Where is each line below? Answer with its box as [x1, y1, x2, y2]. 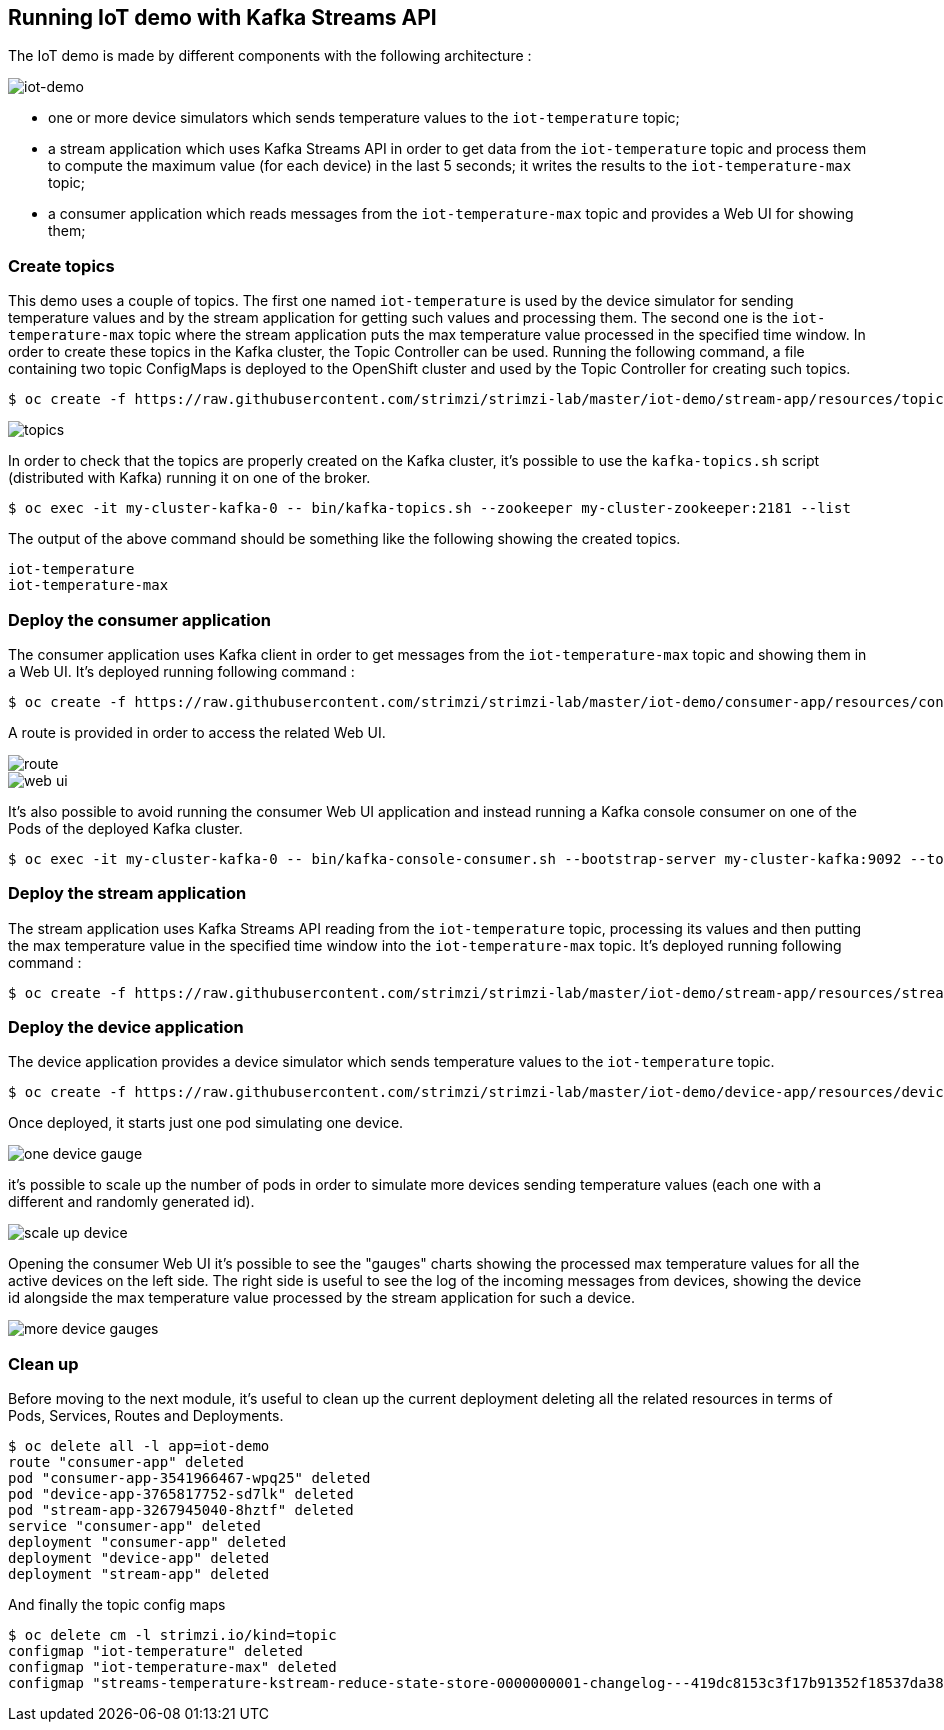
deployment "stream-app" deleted [8, 1566, 270, 1583]
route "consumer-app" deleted [8, 1454, 245, 1471]
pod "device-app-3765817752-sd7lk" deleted [8, 1486, 354, 1503]
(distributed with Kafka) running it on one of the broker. [8, 469, 371, 487]
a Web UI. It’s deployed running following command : [8, 662, 355, 680]
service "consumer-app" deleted [8, 1518, 261, 1535]
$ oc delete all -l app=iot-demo [8, 1438, 270, 1455]
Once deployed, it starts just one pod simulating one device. [8, 1114, 404, 1132]
